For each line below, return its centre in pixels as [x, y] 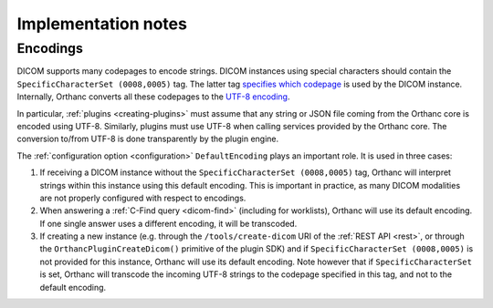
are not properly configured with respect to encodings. [143, 198]
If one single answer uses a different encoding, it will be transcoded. [168, 223]
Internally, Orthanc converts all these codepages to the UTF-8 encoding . [153, 97]
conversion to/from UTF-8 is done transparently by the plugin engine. [148, 139]
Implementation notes [102, 24]
